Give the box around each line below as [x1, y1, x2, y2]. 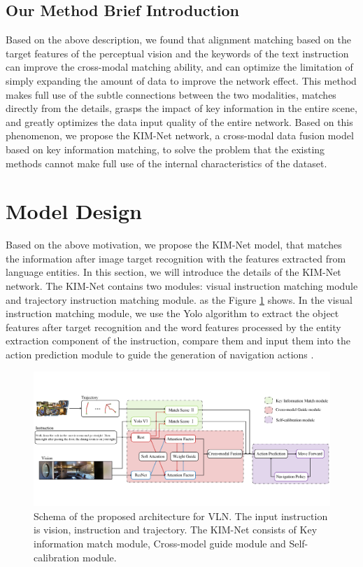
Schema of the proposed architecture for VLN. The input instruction [34, 508, 328, 523]
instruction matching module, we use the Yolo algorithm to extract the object [6, 306, 339, 321]
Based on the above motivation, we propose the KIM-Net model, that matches [6, 237, 342, 252]
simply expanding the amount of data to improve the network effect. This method [6, 73, 357, 87]
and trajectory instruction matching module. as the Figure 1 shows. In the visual [6, 292, 353, 307]
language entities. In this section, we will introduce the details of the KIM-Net [6, 265, 341, 279]
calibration [34, 549, 80, 564]
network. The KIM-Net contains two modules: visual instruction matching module [6, 279, 358, 293]
